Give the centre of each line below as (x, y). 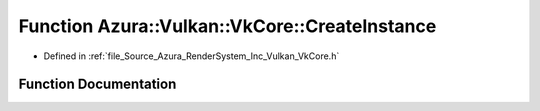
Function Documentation (97, 84)
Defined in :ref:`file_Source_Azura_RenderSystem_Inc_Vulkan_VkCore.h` (191, 56)
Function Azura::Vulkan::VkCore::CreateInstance (227, 26)
